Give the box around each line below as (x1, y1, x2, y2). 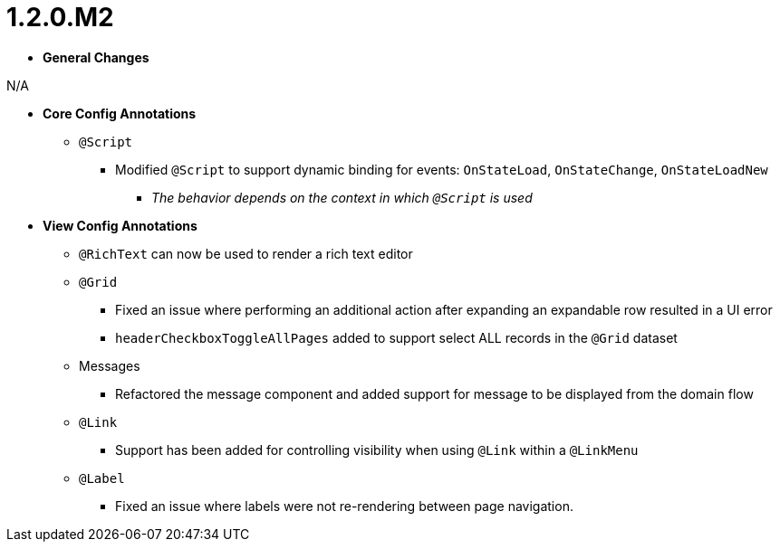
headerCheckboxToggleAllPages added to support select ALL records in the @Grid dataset (115, 329, 678, 345)
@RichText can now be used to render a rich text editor (79, 245, 413, 261)
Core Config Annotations (43, 105, 197, 121)
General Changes (43, 49, 149, 65)
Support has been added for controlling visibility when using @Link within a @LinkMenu (115, 441, 639, 458)
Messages (79, 357, 140, 374)
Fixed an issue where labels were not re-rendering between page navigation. (115, 497, 573, 514)
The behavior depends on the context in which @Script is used (151, 189, 533, 205)
